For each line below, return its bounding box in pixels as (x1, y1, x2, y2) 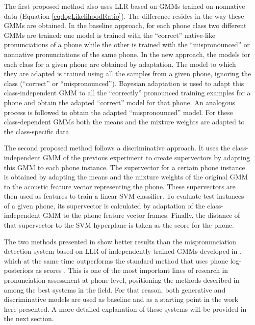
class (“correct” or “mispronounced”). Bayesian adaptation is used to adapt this (4, 78, 244, 88)
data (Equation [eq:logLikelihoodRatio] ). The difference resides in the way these (4, 10, 244, 21)
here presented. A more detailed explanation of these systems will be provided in (4, 303, 247, 314)
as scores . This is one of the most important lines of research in (35, 265, 228, 275)
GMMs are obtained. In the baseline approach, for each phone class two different (4, 20, 247, 30)
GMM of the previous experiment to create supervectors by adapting (43, 152, 250, 162)
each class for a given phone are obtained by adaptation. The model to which (4, 59, 236, 69)
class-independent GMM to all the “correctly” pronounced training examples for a (4, 88, 251, 98)
